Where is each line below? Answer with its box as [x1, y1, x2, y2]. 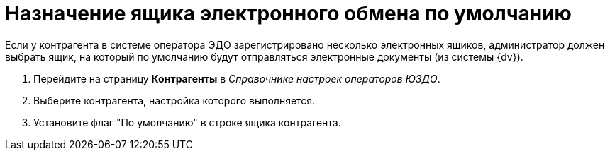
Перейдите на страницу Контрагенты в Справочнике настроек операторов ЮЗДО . [33, 72, 440, 85]
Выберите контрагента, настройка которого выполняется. [33, 94, 316, 107]
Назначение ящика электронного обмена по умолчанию [5, 1, 572, 25]
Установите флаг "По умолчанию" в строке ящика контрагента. [33, 116, 341, 128]
